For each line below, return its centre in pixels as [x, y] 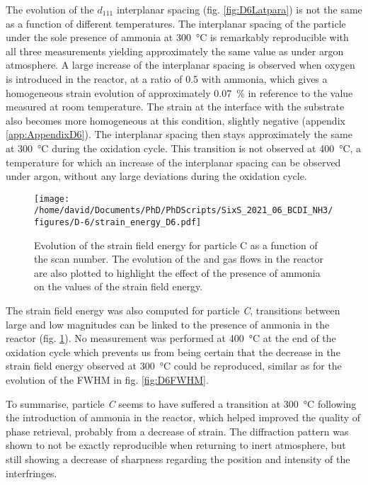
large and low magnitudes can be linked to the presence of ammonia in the [168, 324]
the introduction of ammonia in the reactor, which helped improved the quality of [183, 417]
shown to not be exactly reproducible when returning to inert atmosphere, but [176, 445]
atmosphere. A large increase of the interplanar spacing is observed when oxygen [180, 65]
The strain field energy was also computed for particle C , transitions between [173, 310]
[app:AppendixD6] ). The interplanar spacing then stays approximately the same [179, 134]
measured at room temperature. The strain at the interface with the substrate [175, 107]
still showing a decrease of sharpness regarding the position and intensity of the [178, 459]
